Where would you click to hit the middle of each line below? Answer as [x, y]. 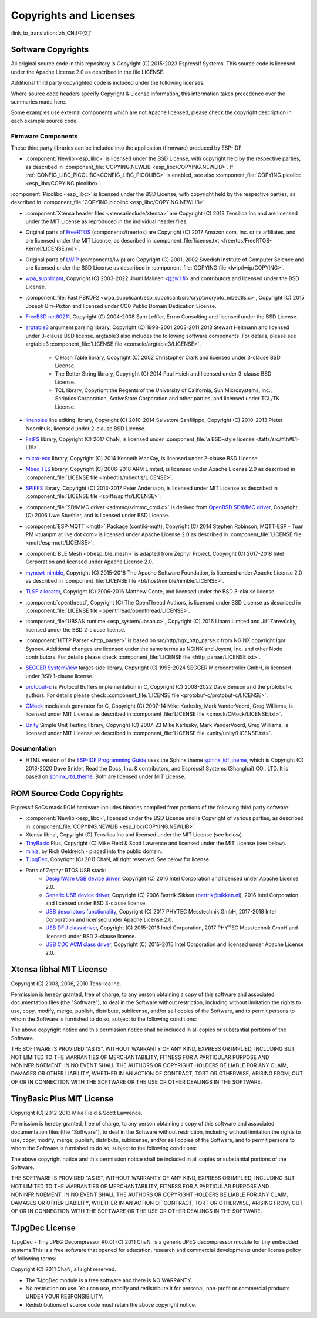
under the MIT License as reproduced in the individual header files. [107, 221]
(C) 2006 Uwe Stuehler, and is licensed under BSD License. [97, 516]
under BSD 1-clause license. [60, 676]
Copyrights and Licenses [73, 15]
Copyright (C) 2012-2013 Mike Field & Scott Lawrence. [77, 1113]
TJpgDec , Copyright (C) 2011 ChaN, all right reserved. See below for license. [118, 859]
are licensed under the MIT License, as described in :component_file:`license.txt [122, 240]
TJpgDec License [43, 1228]
